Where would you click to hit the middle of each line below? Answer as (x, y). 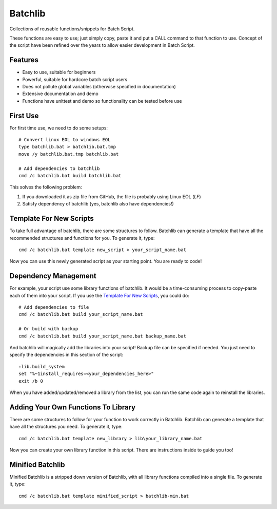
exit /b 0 (31, 381)
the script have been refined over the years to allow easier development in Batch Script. (102, 45)
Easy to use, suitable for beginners (59, 72)
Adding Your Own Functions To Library (73, 407)
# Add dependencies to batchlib (59, 168)
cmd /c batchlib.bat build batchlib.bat (70, 176)
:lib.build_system (42, 366)
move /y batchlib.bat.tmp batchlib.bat (69, 154)
